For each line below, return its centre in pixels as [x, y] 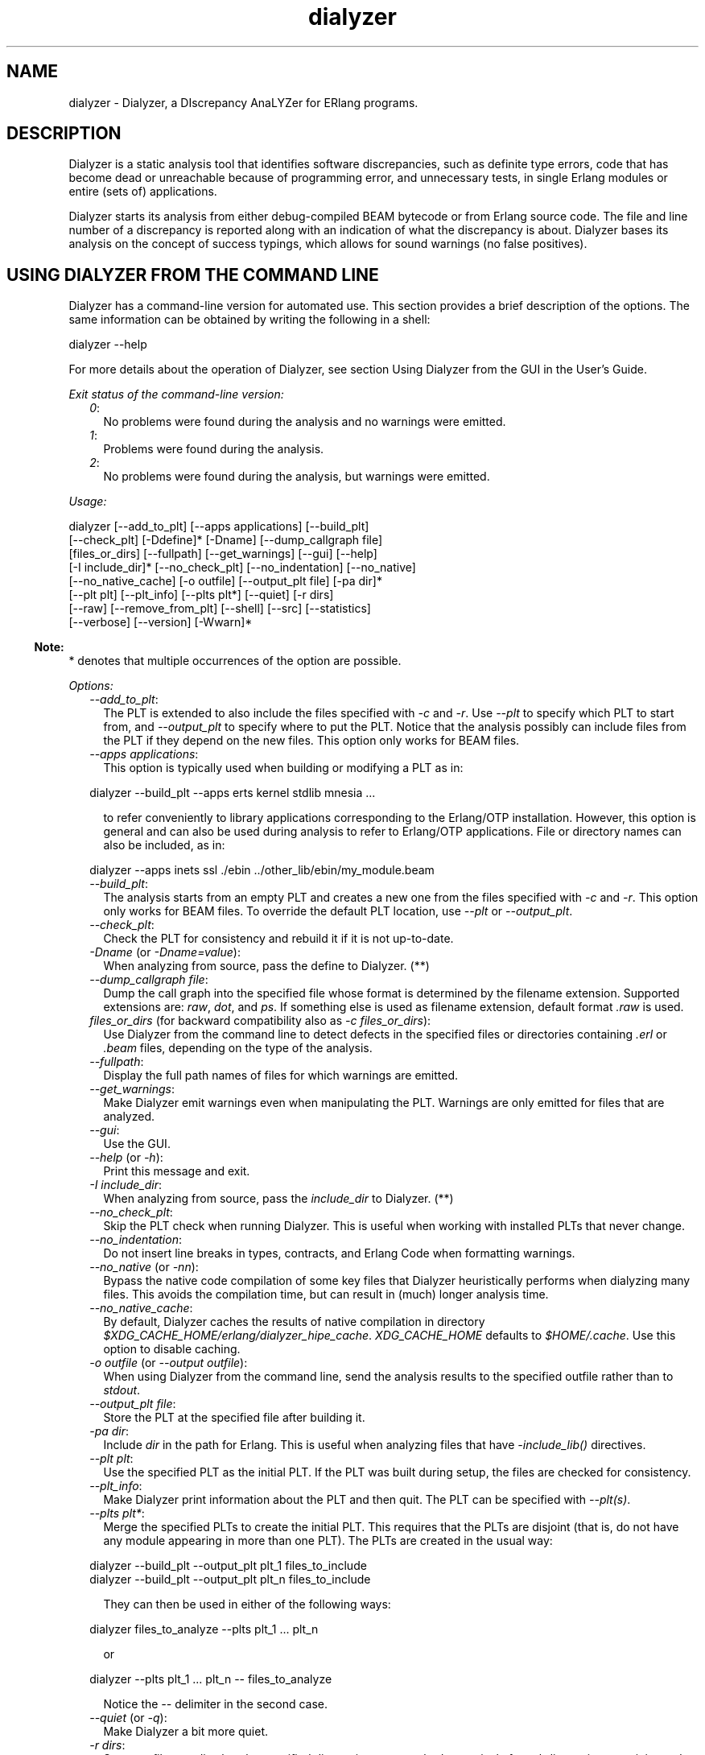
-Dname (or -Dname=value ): [165, 952]
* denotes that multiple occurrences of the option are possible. [235, 661]
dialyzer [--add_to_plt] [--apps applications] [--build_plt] [219, 526]
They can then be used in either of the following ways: [247, 1604]
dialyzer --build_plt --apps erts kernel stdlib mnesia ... [233, 793]
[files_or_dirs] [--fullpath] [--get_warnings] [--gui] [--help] [223, 554]
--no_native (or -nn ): [144, 1267]
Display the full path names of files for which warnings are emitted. [281, 1076]
